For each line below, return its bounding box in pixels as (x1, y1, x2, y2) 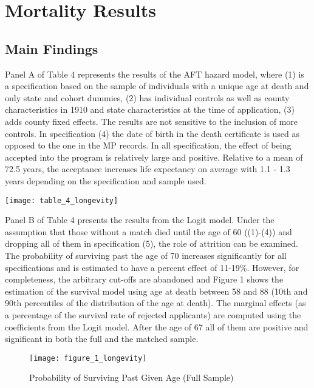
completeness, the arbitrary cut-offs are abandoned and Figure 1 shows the (5, 273, 284, 286)
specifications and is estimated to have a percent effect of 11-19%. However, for (5, 261, 299, 273)
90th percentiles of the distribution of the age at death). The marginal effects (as (5, 296, 306, 309)
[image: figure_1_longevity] (29, 353, 147, 363)
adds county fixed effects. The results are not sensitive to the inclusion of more (5, 115, 298, 127)
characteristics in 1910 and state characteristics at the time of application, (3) (5, 103, 295, 116)
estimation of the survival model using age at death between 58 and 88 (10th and (5, 284, 308, 297)
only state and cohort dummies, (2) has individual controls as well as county (5, 91, 290, 104)
